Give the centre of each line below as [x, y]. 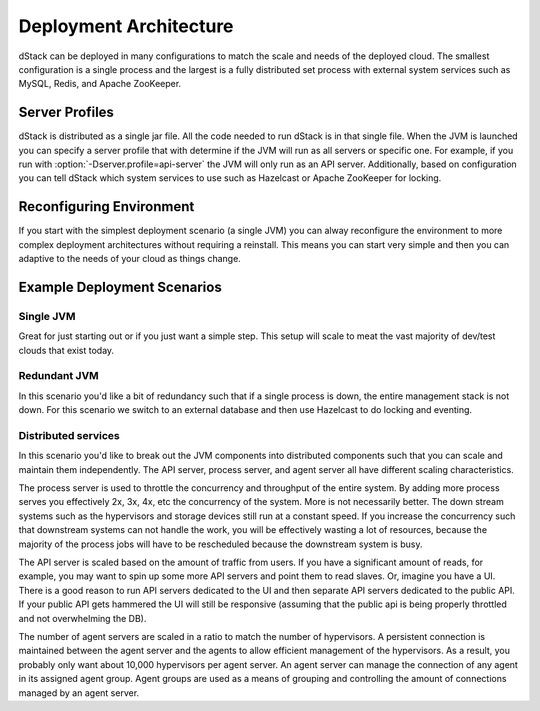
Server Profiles [66, 112]
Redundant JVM [58, 376]
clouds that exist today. [66, 350]
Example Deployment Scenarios [120, 286]
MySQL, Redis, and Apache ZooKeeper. [100, 84]
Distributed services [69, 435]
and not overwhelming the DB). [82, 618]
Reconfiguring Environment [106, 206]
